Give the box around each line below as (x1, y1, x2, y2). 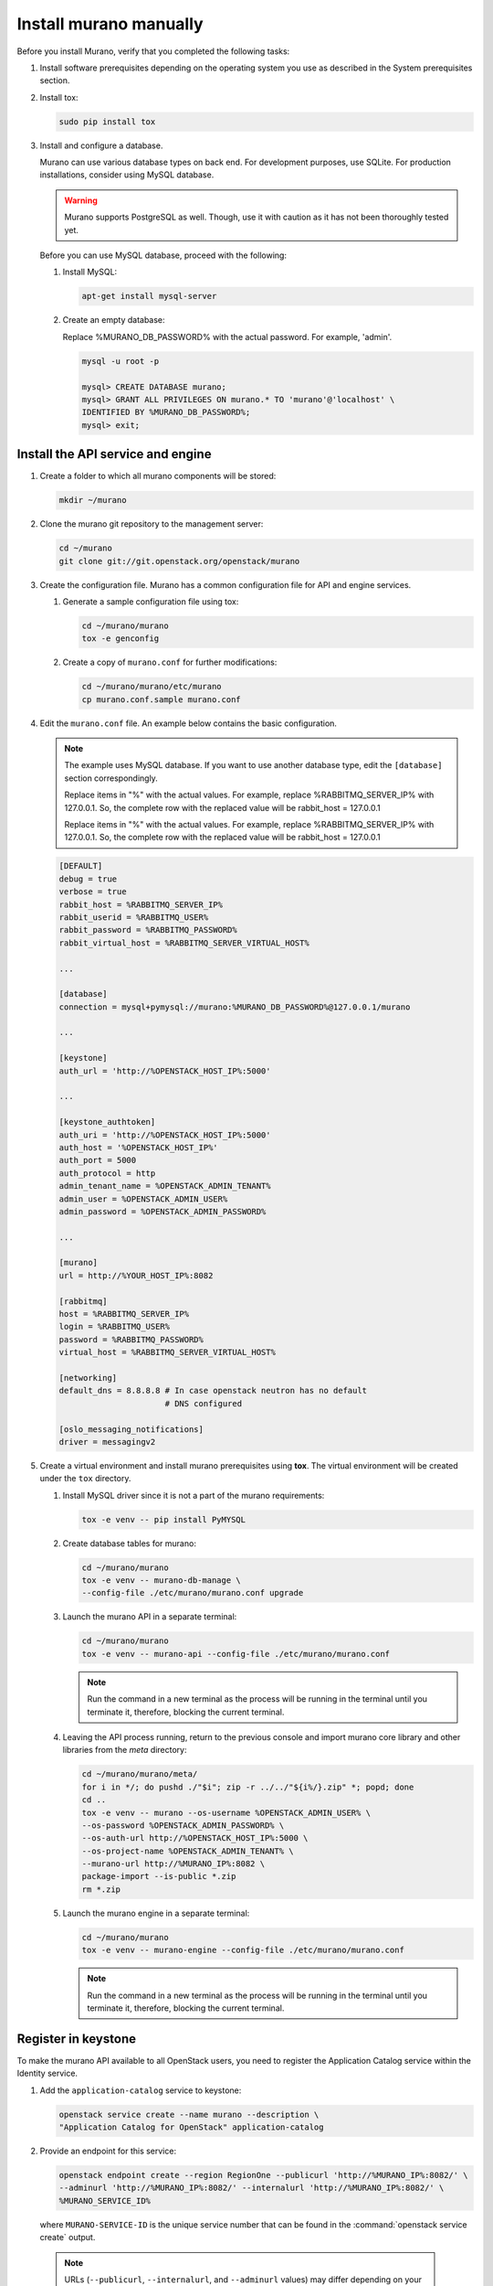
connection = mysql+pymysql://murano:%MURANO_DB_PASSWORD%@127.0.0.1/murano (58, 1001, 411, 1012)
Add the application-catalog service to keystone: (39, 2085, 242, 2096)
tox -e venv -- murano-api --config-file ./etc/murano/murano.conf (81, 1649, 391, 1659)
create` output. (39, 2232, 96, 2243)
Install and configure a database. (39, 140, 163, 151)
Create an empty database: (62, 315, 165, 326)
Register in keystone (16, 2031, 137, 2046)
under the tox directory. (39, 1473, 131, 1484)
